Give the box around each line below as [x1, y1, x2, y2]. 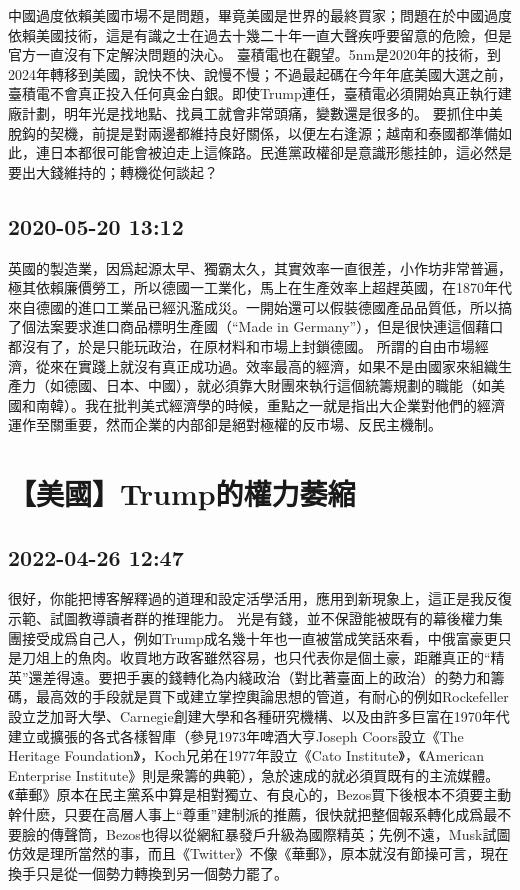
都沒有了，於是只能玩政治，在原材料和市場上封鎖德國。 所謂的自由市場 [8, 335, 475, 356]
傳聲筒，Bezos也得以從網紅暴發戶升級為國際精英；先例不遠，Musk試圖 [49, 823, 511, 844]
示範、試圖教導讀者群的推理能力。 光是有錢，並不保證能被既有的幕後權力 [8, 608, 489, 629]
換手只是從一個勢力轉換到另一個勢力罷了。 [8, 862, 288, 883]
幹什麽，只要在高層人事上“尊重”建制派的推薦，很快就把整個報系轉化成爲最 [8, 804, 498, 824]
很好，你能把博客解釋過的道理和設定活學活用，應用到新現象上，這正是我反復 [8, 588, 512, 609]
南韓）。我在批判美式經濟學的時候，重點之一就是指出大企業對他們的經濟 [35, 394, 505, 415]
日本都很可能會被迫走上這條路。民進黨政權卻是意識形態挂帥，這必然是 [49, 142, 512, 163]
